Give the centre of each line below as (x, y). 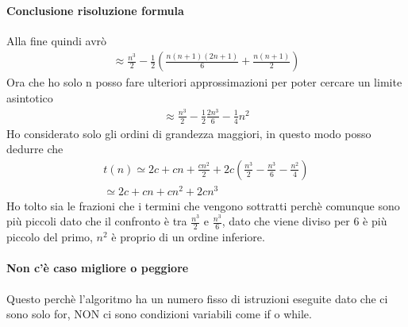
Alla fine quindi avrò (57, 40)
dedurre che (35, 149)
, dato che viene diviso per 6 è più (304, 221)
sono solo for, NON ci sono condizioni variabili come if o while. (159, 314)
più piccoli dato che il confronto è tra (97, 221)
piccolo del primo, (50, 237)
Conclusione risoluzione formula (95, 10)
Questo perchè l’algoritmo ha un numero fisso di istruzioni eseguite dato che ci (197, 298)
